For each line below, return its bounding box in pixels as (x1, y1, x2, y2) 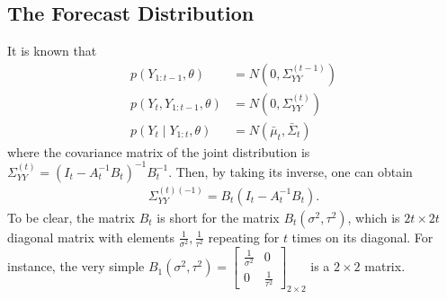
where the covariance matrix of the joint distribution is (7, 142, 310, 161)
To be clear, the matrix (7, 207, 136, 226)
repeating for (208, 227, 280, 246)
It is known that (7, 41, 97, 60)
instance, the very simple (7, 257, 145, 276)
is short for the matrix (156, 207, 280, 226)
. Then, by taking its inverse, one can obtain (168, 162, 413, 180)
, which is (347, 207, 400, 226)
